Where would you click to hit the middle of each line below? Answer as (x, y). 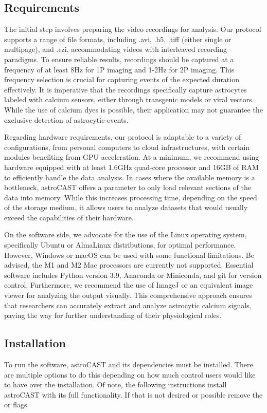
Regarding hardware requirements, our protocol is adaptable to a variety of (123, 137)
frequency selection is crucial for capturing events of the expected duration (122, 79)
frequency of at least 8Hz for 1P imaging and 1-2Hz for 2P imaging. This (119, 69)
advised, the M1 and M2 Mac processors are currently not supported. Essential (129, 265)
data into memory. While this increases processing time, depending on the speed (131, 197)
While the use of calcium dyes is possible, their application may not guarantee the (133, 109)
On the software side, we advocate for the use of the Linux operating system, (126, 234)
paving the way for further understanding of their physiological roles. (113, 315)
